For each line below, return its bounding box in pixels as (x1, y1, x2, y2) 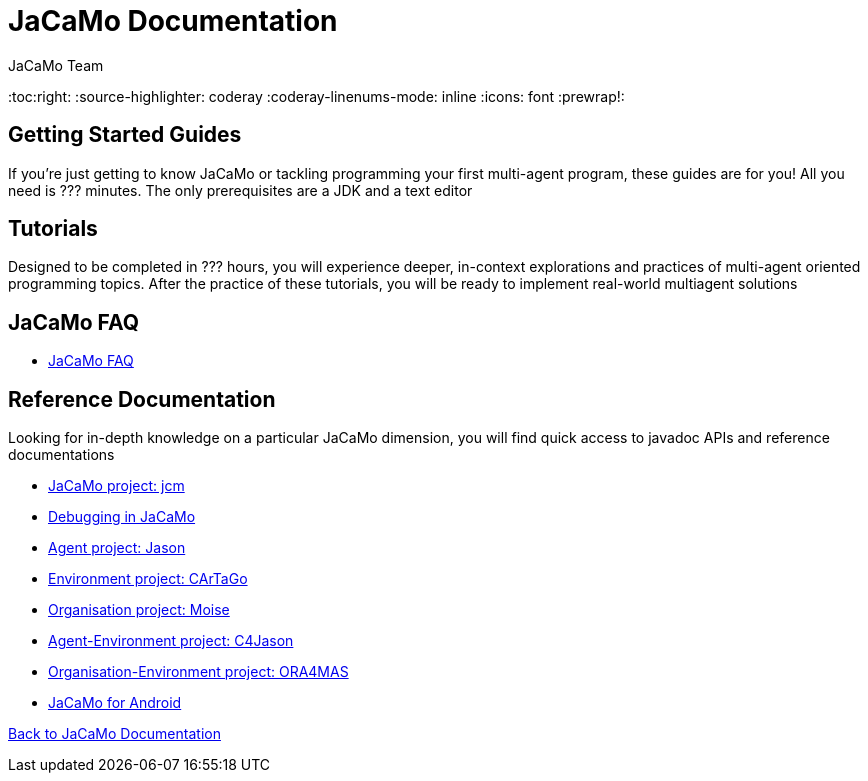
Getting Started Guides (8, 122, 242, 148)
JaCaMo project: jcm (48, 477, 185, 495)
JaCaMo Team (8, 56, 104, 74)
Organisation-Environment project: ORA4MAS (48, 663, 349, 681)
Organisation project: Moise (48, 601, 230, 619)
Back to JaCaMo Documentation (8, 725, 221, 743)
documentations (8, 446, 115, 464)
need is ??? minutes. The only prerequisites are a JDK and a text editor (8, 181, 473, 199)
